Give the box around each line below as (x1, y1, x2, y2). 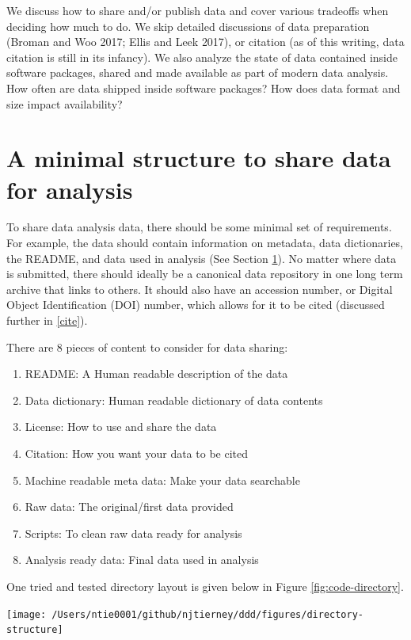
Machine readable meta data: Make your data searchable (25, 471, 300, 488)
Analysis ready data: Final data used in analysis (25, 551, 259, 568)
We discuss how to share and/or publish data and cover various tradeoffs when (6, 2, 389, 18)
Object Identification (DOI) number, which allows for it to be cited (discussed (6, 296, 385, 313)
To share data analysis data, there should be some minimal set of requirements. (6, 219, 392, 235)
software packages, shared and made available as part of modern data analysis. (6, 64, 389, 81)
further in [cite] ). (6, 312, 88, 329)
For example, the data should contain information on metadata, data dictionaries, (6, 234, 404, 251)
